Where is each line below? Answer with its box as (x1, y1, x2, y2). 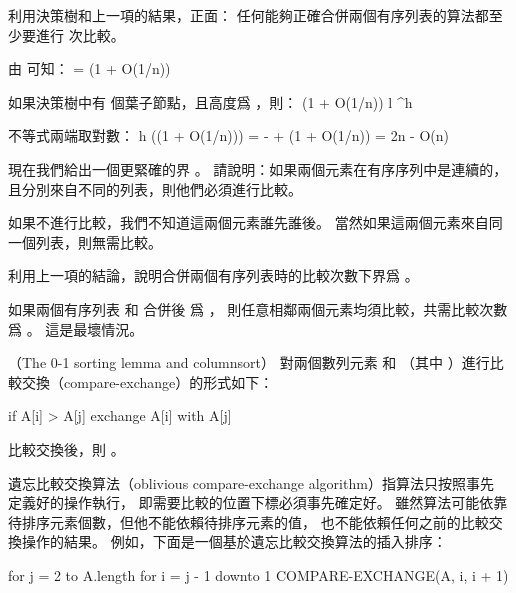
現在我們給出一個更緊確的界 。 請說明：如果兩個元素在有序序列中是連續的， (8, 158, 508, 179)
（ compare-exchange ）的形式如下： (50, 371, 274, 392)
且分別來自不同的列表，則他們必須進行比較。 (8, 178, 302, 199)
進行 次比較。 (35, 24, 125, 45)
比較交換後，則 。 (8, 438, 125, 459)
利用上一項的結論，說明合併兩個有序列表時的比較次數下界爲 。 (8, 265, 419, 286)
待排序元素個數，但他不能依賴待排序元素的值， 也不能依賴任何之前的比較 (8, 511, 489, 532)
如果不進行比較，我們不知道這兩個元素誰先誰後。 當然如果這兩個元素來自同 (8, 212, 503, 233)
